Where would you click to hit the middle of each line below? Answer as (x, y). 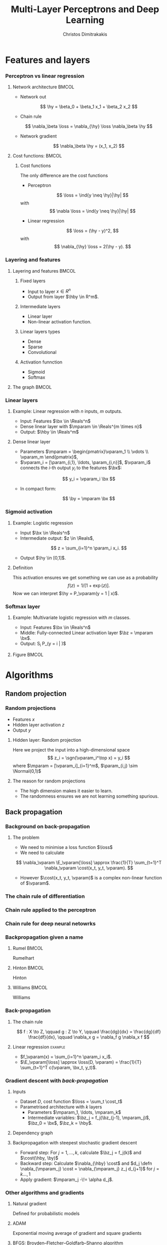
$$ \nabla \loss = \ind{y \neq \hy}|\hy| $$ (92, 211)
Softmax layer (23, 606)
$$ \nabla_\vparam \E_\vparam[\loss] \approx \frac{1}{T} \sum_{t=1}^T (89, 863)
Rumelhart (23, 958)
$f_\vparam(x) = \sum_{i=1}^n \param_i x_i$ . (66, 1057)
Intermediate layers (40, 307)
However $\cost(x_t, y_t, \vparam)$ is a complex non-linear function (91, 878)
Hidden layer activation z (38, 725)
